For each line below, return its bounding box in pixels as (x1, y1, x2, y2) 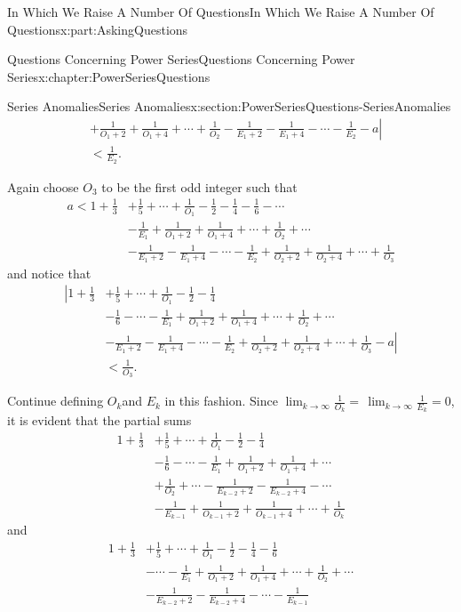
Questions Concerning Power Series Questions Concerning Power (7, 50, 355, 68)
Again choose (7, 177, 79, 196)
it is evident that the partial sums (7, 411, 192, 430)
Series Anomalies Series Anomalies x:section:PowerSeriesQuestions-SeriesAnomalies (7, 97, 451, 116)
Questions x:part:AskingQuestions (7, 20, 188, 38)
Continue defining (7, 391, 104, 410)
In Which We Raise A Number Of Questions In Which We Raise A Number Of (7, 3, 434, 20)
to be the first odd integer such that (101, 177, 298, 196)
